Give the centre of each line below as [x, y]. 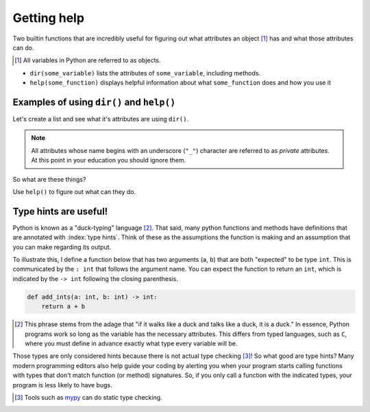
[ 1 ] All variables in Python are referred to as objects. [88, 60]
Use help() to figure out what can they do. [74, 191]
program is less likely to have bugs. [62, 385]
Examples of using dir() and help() [94, 102]
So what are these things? [49, 179]
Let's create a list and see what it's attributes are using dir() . [100, 119]
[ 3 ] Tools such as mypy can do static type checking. [88, 397]
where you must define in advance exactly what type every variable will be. [131, 343]
